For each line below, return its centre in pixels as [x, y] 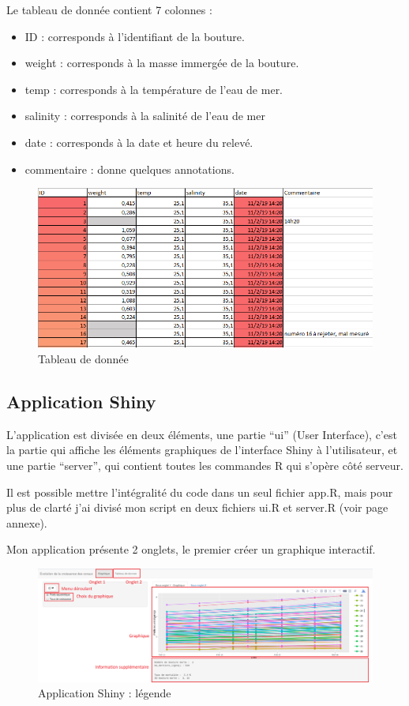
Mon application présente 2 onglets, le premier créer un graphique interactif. [191, 549]
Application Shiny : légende [105, 693]
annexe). [27, 522]
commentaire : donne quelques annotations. [129, 169]
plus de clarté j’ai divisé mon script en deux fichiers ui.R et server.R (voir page [197, 507]
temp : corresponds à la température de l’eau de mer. [154, 89]
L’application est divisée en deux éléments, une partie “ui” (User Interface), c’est [202, 434]
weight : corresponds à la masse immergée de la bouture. [162, 63]
